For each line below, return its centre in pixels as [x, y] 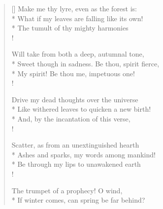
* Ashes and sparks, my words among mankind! [83, 154]
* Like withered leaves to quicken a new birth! [81, 109]
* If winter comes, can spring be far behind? [78, 200]
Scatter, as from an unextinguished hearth [75, 145]
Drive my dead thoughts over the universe [75, 99]
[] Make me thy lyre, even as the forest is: [74, 8]
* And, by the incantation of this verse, [71, 118]
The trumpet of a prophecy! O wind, [67, 190]
